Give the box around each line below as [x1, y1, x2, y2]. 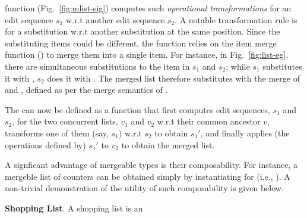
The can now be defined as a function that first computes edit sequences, [5, 103, 270, 116]
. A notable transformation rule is [175, 13, 297, 26]
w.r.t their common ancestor [157, 115, 261, 127]
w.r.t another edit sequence [65, 13, 165, 26]
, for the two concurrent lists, [12, 115, 118, 127]
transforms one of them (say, [5, 126, 109, 139]
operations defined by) [5, 138, 86, 151]
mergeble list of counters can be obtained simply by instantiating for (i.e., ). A [5, 170, 290, 182]
